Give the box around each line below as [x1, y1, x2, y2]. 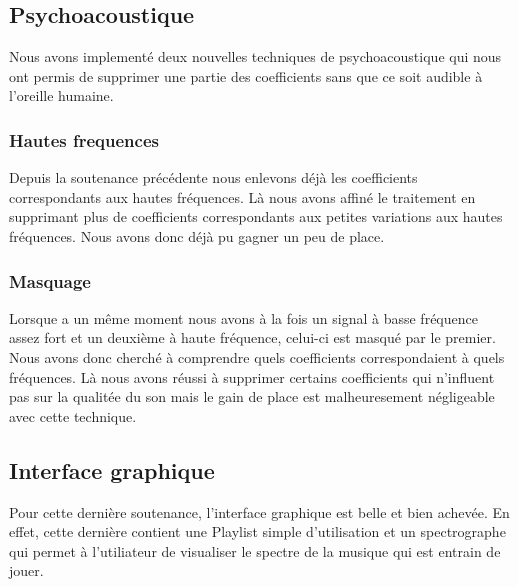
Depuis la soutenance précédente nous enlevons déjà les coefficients [9, 167, 418, 188]
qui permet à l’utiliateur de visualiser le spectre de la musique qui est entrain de [9, 540, 501, 561]
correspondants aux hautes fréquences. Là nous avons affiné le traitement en [9, 186, 476, 207]
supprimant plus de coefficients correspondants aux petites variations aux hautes [9, 206, 503, 227]
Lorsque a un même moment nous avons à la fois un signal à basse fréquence [9, 307, 478, 328]
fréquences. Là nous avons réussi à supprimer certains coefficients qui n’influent [9, 366, 495, 387]
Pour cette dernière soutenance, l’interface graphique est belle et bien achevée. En [9, 501, 510, 522]
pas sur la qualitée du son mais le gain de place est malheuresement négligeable [9, 386, 495, 407]
